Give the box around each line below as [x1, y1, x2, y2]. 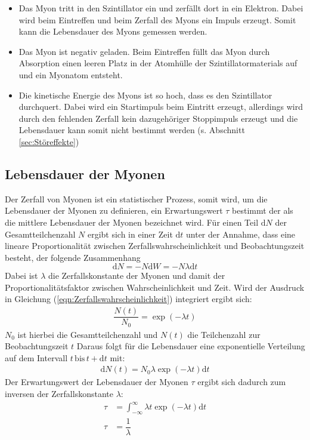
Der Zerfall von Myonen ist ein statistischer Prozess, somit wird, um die [5, 192, 268, 205]
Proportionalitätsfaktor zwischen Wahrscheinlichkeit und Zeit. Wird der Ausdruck [5, 281, 305, 293]
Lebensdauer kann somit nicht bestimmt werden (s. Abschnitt [18, 124, 245, 136]
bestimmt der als [232, 204, 293, 217]
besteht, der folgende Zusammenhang [5, 251, 141, 263]
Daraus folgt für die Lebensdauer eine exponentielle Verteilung [76, 340, 305, 352]
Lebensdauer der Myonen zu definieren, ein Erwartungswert [5, 204, 223, 217]
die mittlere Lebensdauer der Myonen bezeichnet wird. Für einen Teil [5, 216, 259, 228]
